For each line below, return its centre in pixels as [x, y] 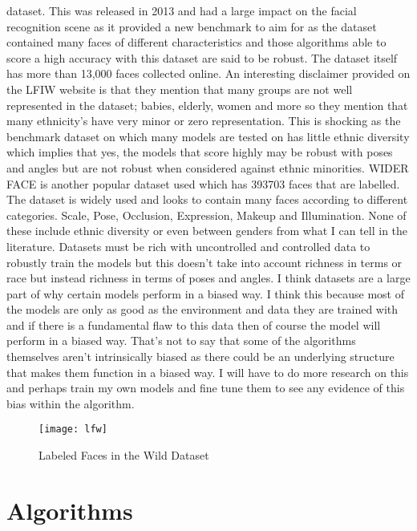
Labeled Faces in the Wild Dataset [124, 455]
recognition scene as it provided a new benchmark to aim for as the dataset [192, 26]
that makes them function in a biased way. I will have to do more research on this [208, 372]
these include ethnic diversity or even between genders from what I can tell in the [207, 231]
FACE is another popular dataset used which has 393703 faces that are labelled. [203, 183]
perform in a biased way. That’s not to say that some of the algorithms [181, 340]
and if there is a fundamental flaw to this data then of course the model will [194, 324]
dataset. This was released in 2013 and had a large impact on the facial [182, 10]
